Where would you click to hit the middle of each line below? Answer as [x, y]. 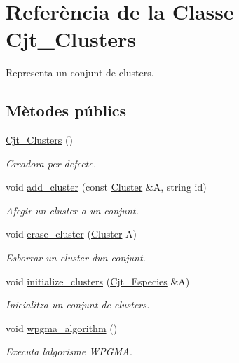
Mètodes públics [66, 110]
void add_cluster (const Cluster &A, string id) [106, 187]
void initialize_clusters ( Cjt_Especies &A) [98, 281]
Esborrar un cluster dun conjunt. [76, 258]
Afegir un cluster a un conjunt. [72, 210]
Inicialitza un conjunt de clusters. [78, 304]
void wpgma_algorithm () [62, 328]
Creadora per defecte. [51, 163]
